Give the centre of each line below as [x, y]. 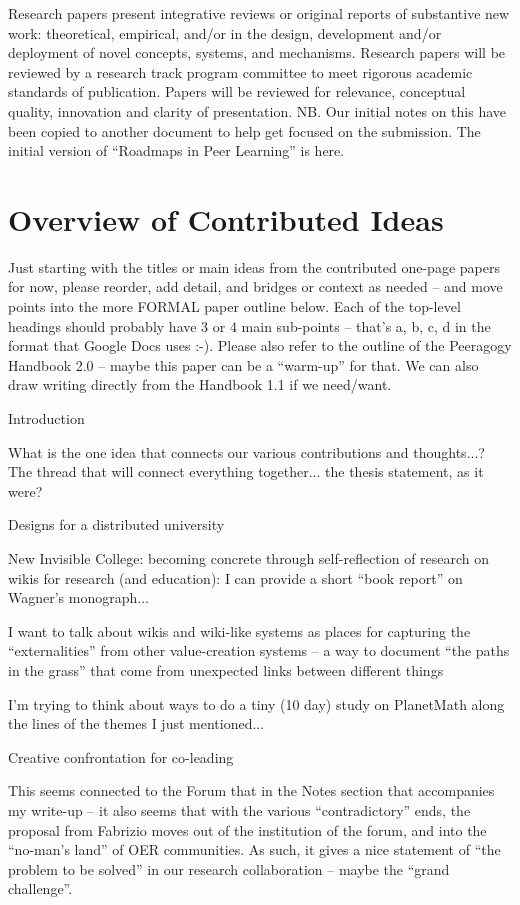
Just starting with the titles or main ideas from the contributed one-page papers [254, 266]
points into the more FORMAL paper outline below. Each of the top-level [234, 306]
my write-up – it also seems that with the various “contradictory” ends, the [239, 809]
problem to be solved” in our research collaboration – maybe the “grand [229, 868]
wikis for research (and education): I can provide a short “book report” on [235, 577]
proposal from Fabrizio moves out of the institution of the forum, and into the [247, 829]
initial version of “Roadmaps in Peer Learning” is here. [176, 150]
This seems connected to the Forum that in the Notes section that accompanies [251, 790]
